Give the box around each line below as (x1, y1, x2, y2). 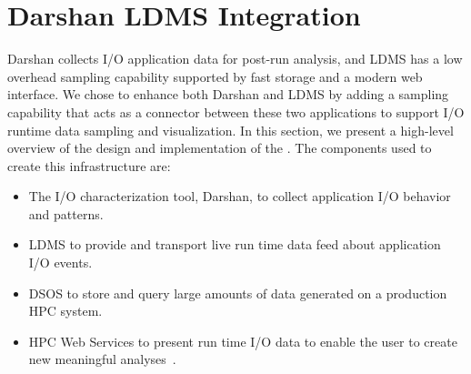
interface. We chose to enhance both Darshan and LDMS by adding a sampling (7, 85, 449, 104)
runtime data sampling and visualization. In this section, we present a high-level (7, 120, 454, 139)
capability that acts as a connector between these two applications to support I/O (7, 102, 465, 121)
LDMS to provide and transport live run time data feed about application (28, 235, 441, 254)
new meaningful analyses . (28, 349, 176, 369)
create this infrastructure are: (7, 156, 171, 175)
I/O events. (28, 253, 93, 272)
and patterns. (28, 204, 104, 223)
